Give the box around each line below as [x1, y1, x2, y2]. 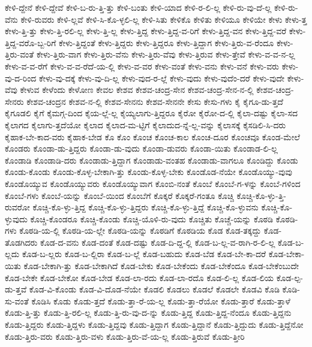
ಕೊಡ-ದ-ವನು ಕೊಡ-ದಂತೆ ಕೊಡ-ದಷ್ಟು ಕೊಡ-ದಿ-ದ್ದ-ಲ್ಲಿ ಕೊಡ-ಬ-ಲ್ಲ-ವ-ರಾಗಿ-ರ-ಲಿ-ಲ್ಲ [40, 236, 275, 248]
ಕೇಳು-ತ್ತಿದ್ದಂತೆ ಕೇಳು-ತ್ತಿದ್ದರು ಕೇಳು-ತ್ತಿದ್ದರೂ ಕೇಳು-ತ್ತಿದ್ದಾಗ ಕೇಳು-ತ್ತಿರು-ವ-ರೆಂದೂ [59, 36, 274, 49]
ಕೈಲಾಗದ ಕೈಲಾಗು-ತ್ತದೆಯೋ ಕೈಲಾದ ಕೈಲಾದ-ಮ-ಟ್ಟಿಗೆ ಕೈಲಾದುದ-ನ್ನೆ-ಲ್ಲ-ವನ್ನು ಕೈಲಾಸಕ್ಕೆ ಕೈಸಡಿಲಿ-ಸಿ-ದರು [5, 118, 286, 131]
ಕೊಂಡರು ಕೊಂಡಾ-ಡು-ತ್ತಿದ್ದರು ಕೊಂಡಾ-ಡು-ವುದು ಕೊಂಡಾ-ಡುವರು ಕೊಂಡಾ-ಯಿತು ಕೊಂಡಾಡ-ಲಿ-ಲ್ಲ [5, 142, 278, 155]
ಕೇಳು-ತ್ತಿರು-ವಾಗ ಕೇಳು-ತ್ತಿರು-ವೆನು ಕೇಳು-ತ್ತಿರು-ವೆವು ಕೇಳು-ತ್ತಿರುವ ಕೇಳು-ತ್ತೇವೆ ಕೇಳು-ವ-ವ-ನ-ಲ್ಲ [36, 48, 295, 61]
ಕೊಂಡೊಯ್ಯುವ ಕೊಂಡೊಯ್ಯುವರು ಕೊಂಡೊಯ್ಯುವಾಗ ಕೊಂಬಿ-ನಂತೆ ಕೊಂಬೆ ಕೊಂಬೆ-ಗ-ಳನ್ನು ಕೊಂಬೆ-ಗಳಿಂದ [5, 177, 301, 189]
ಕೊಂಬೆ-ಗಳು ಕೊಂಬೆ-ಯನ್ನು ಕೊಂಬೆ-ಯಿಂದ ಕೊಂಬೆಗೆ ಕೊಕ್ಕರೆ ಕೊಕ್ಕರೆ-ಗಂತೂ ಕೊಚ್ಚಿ [5, 189, 234, 201]
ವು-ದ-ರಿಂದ [5, 71, 37, 84]
